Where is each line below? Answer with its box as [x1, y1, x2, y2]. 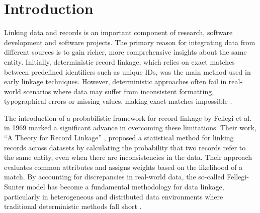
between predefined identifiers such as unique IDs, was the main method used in [4, 66, 251, 77]
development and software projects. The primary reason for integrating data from [4, 37, 255, 47]
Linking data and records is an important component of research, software [4, 27, 233, 38]
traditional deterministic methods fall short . [4, 201, 142, 211]
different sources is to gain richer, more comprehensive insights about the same [4, 47, 247, 57]
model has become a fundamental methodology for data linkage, [26, 181, 224, 192]
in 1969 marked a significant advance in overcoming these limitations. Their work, [4, 122, 256, 133]
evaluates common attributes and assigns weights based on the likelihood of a [4, 161, 243, 172]
